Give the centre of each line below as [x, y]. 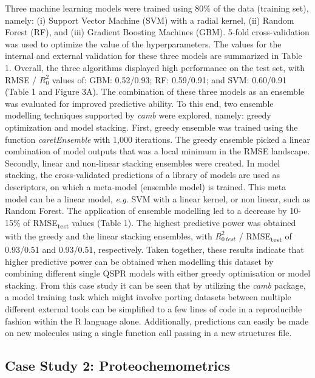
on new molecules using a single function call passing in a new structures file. [148, 333]
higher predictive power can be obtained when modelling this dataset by [139, 261]
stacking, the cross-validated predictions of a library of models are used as [142, 175]
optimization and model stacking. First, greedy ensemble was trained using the [151, 127]
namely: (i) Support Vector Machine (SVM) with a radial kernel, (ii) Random [150, 20]
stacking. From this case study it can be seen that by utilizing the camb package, [155, 285]
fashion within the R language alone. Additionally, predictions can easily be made [157, 321]
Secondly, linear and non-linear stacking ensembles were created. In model [143, 163]
